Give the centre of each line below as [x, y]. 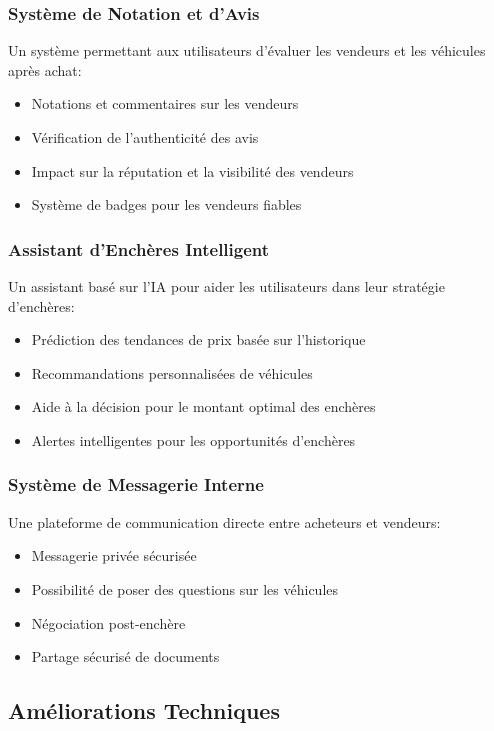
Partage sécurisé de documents [125, 656]
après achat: [45, 69]
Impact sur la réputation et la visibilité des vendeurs [192, 170]
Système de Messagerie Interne [136, 484]
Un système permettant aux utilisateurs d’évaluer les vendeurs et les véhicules [247, 50]
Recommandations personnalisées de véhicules [172, 372]
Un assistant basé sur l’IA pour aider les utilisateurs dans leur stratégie [226, 286]
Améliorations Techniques [144, 710]
